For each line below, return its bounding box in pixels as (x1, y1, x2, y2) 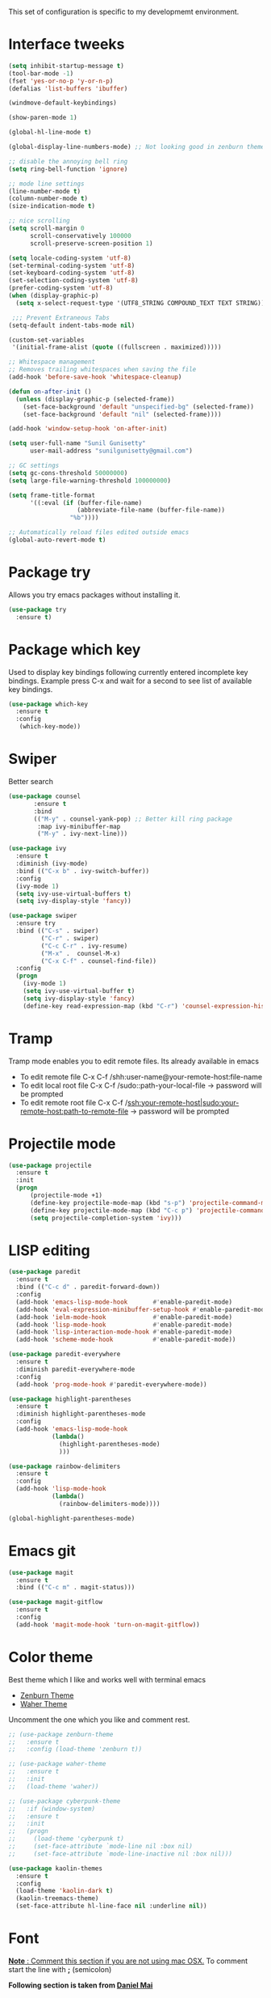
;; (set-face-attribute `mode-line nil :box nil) (8, 1843, 194, 1851)
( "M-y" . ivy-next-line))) (37, 829, 128, 838)
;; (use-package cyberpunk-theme (8, 1797, 121, 1805)
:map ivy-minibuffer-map (37, 822, 121, 830)
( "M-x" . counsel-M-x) (40, 949, 121, 957)
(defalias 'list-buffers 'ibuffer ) (8, 84, 128, 92)
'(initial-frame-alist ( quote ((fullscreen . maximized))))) (11, 343, 222, 351)
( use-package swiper (8, 912, 78, 920)
